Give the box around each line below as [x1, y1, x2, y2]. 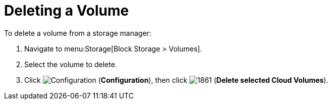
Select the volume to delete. [24, 60, 117, 69]
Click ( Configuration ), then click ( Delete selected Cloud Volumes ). [24, 75, 328, 84]
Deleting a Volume [4, 2, 129, 19]
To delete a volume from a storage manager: [4, 28, 151, 37]
